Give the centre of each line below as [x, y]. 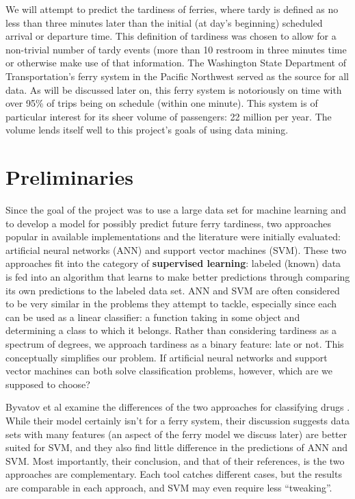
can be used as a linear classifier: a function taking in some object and [153, 317]
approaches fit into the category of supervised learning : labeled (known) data [173, 263]
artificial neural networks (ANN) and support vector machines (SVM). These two [176, 249]
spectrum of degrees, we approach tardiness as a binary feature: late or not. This [175, 344]
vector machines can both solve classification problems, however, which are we [169, 371]
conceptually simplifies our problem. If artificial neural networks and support [167, 357]
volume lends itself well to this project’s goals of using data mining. [147, 130]
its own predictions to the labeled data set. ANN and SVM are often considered [173, 290]
